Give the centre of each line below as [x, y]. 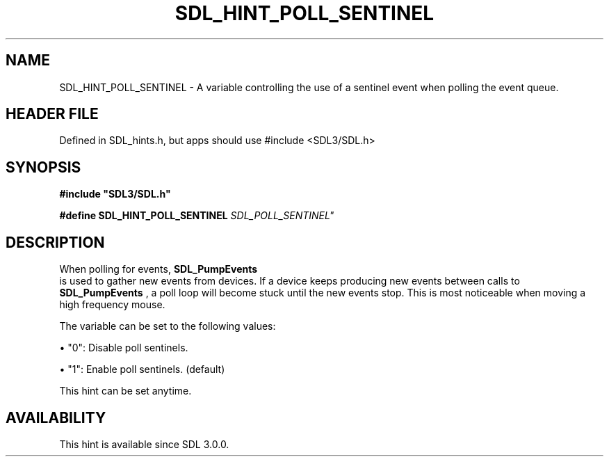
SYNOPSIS [43, 167]
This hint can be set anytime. [125, 391]
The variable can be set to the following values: [168, 326]
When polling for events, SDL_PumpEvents [159, 269]
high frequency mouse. [112, 305]
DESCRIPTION [55, 242]
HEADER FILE [52, 114]
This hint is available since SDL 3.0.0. [144, 444]
